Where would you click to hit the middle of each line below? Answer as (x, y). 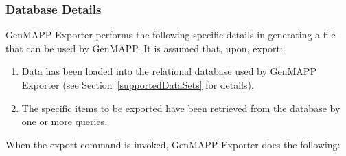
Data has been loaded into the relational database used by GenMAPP (169, 71)
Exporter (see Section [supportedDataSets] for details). (138, 85)
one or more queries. (65, 121)
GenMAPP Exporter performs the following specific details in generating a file (171, 35)
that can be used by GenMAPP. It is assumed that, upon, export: (144, 48)
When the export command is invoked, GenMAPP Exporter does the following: (173, 144)
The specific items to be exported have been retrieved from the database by (181, 108)
